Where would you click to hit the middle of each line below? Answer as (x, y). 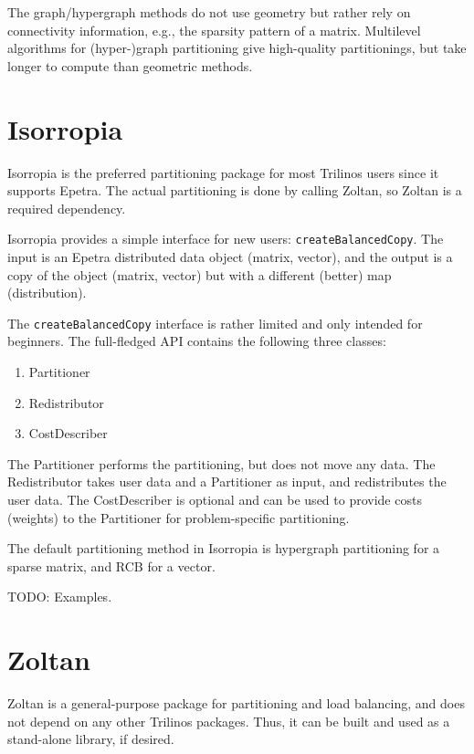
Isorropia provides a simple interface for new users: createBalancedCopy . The (226, 239)
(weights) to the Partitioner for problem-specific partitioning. (179, 517)
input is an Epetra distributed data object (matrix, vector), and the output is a (230, 256)
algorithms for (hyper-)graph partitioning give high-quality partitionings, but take (237, 48)
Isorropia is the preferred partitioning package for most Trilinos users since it (223, 172)
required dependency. (67, 208)
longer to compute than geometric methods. (130, 65)
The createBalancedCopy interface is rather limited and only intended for (215, 323)
